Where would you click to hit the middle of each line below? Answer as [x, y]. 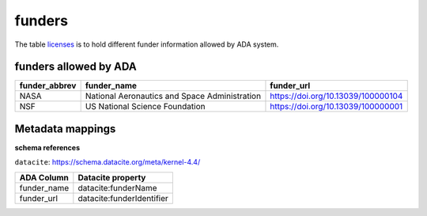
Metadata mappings [65, 129]
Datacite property [112, 177]
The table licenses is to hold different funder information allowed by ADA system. [147, 44]
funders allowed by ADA [76, 67]
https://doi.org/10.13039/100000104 [336, 97]
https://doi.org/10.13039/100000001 [336, 107]
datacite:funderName [117, 188]
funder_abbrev [48, 85]
